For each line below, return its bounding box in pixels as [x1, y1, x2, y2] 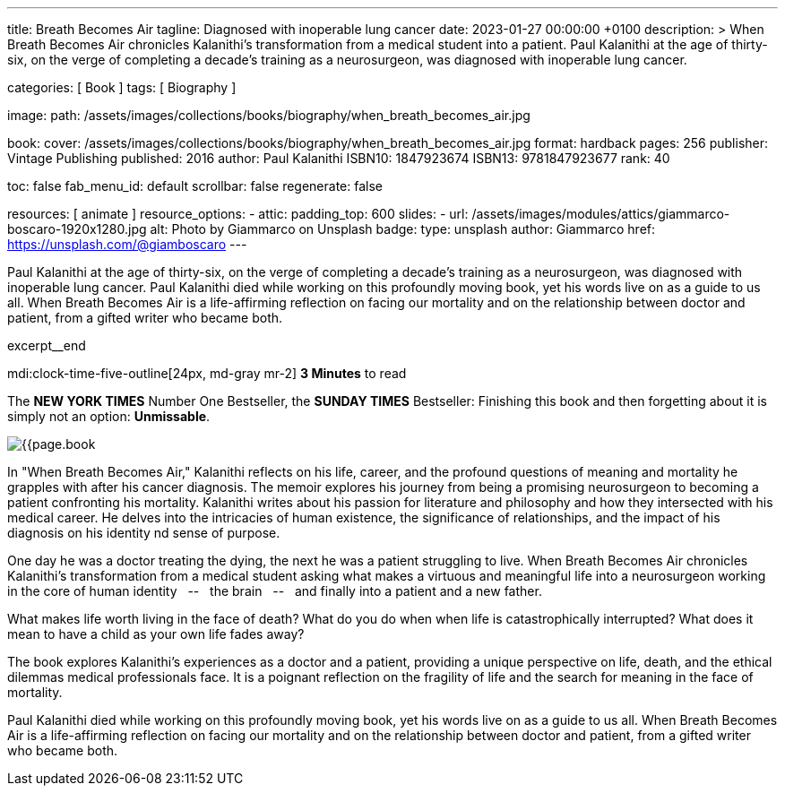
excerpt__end [7, 338, 86, 353]
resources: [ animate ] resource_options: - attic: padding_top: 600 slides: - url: [7, 206, 469, 221]
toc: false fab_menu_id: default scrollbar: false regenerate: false [7, 178, 383, 194]
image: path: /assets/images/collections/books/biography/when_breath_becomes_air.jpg [7, 108, 531, 123]
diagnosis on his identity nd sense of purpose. [7, 525, 280, 540]
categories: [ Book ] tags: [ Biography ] [7, 80, 237, 95]
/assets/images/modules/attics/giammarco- [471, 206, 730, 221]
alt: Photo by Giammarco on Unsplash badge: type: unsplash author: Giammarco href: [150, 221, 656, 237]
